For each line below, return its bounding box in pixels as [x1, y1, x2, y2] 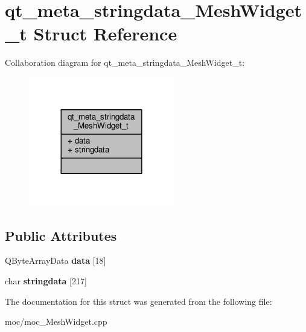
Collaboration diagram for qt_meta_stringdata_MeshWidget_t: [5, 56, 245, 69]
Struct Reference [33, 21, 177, 46]
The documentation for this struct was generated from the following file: [5, 295, 272, 307]
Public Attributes [5, 226, 117, 244]
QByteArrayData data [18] [5, 254, 106, 267]
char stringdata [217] [5, 275, 87, 287]
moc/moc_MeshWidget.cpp [5, 315, 107, 328]
